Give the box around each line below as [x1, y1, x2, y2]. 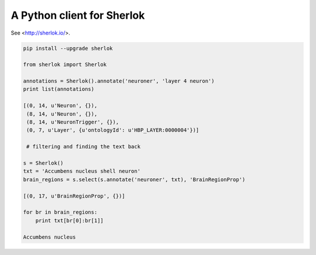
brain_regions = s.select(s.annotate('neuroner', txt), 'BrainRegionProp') [23, 176, 246, 183]
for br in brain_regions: [23, 209, 98, 216]
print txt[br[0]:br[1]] [35, 217, 104, 224]
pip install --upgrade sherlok [23, 45, 114, 52]
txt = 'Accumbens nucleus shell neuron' [23, 168, 140, 175]
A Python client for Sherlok [11, 9, 145, 22]
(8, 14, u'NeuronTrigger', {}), [26, 119, 119, 125]
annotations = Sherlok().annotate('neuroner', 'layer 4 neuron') [23, 78, 215, 84]
